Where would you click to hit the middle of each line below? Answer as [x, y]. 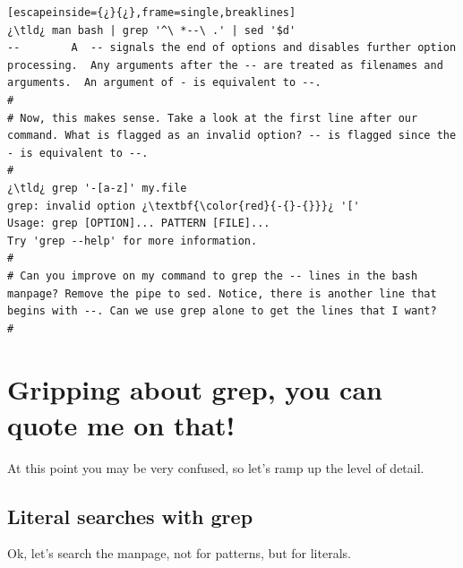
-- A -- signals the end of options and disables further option [232, 48]
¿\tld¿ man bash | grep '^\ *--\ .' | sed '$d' [152, 30]
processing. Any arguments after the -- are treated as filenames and [225, 65]
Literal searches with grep [130, 516]
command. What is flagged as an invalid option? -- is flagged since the [232, 136]
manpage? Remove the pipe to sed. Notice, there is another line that [222, 293]
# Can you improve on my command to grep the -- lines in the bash [213, 275]
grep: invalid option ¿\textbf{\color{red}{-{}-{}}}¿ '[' [184, 206]
